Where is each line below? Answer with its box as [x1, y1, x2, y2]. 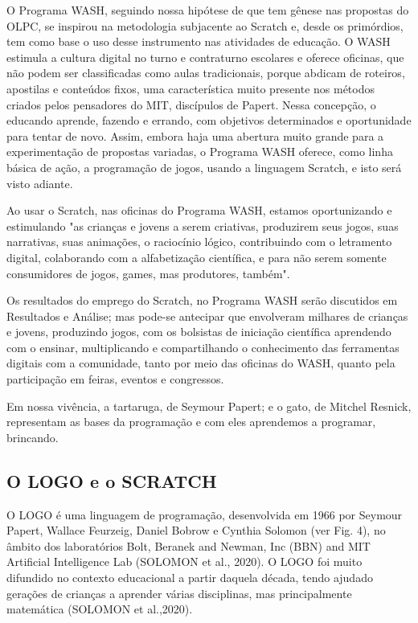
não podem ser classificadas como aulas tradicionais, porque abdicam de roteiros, [6, 64, 405, 81]
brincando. [6, 428, 59, 445]
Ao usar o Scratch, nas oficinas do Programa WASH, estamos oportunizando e [6, 202, 392, 219]
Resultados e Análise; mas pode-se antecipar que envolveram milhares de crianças [6, 307, 408, 324]
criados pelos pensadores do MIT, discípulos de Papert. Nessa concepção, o [6, 96, 376, 113]
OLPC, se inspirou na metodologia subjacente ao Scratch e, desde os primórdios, [6, 17, 404, 34]
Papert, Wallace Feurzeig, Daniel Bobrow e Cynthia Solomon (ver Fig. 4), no [6, 522, 386, 539]
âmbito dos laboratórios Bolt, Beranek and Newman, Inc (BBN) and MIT [6, 537, 371, 554]
